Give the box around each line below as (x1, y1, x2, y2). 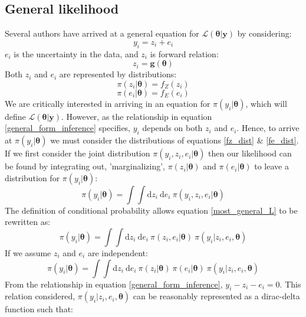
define (5, 110, 26, 122)
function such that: (5, 303, 73, 315)
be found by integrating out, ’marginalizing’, (5, 160, 165, 172)
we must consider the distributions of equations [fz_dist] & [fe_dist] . (50, 134, 299, 146)
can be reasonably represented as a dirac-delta (133, 290, 300, 302)
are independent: (87, 246, 148, 259)
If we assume (5, 246, 51, 259)
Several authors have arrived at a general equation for (5, 27, 199, 40)
